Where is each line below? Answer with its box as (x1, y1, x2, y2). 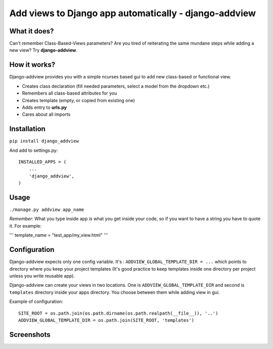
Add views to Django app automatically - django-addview (9, 8, 256, 19)
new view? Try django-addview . (9, 47, 78, 53)
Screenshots (9, 330, 51, 339)
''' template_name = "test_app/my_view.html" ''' (9, 232, 108, 238)
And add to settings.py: (9, 147, 58, 153)
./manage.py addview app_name (9, 207, 84, 212)
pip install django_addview (9, 138, 79, 144)
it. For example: (9, 223, 42, 229)
